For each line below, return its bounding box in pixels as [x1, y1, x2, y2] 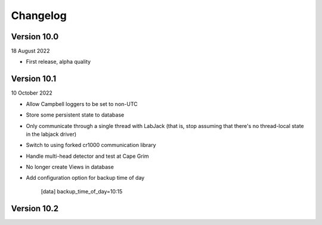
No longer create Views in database [26, 164, 114, 171]
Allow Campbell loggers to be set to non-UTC [26, 100, 138, 107]
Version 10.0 [11, 32, 59, 42]
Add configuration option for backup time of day [26, 174, 145, 182]
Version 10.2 [11, 203, 59, 214]
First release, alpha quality [26, 58, 91, 65]
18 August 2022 [11, 48, 50, 55]
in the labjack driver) [26, 130, 77, 137]
